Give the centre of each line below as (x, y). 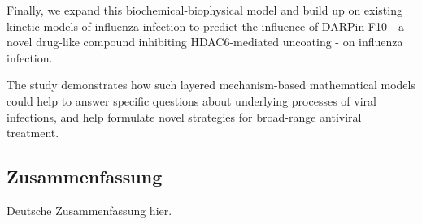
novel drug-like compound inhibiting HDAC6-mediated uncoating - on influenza (205, 42)
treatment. (33, 133)
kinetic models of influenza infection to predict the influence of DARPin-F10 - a (205, 26)
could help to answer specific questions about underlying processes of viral (191, 100)
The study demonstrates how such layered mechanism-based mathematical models (211, 85)
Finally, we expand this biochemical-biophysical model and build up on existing (204, 10)
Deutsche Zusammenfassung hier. (89, 210)
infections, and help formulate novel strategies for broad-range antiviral (184, 116)
